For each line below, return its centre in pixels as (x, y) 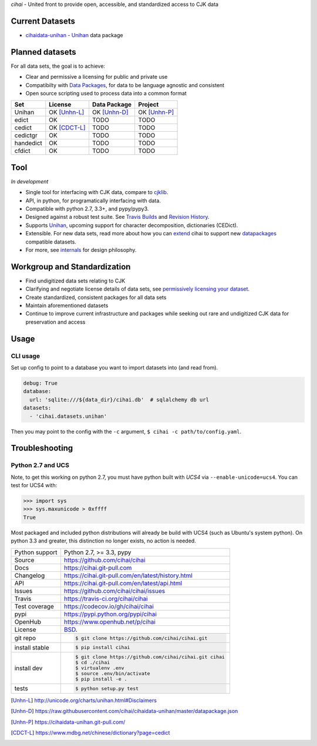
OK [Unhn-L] (67, 112)
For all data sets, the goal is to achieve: (58, 66)
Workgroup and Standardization (71, 267)
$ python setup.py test (107, 688)
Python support (36, 552)
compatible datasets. (51, 242)
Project (149, 105)
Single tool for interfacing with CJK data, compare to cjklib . (97, 192)
